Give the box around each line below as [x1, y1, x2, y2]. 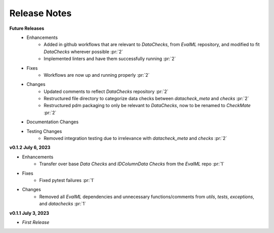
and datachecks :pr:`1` [39, 201, 86, 207]
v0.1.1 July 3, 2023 [9, 210, 49, 216]
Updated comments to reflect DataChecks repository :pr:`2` [44, 88, 168, 95]
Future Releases [9, 25, 45, 31]
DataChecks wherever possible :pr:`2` [44, 49, 123, 55]
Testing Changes [26, 128, 62, 134]
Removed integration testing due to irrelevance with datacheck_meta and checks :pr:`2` [44, 135, 227, 142]
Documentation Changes [26, 119, 79, 125]
